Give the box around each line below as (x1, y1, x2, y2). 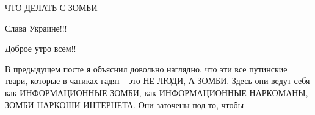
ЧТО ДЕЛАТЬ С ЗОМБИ (5, 1, 98, 13)
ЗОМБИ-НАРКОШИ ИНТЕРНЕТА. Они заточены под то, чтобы (5, 98, 244, 111)
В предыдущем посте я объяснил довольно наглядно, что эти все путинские (5, 62, 288, 75)
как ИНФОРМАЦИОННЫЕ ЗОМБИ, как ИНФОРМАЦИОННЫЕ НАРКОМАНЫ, (5, 86, 308, 99)
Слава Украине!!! (5, 21, 67, 34)
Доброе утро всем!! (5, 42, 76, 55)
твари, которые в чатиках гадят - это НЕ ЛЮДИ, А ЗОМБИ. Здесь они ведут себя (5, 74, 310, 87)
